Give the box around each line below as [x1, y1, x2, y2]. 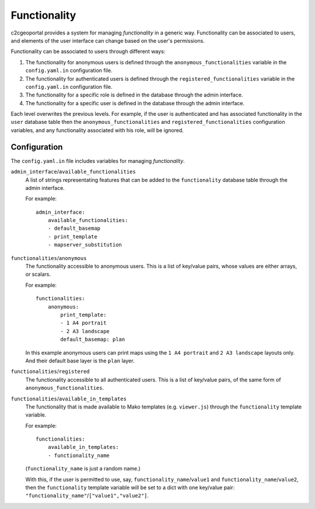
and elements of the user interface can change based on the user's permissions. [10, 37, 205, 44]
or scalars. [25, 271, 51, 278]
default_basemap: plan [60, 336, 125, 343]
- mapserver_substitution [47, 241, 123, 248]
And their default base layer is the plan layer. [25, 357, 135, 364]
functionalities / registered [10, 368, 90, 375]
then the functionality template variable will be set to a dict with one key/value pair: [25, 484, 235, 491]
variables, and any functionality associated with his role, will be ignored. [10, 126, 184, 134]
